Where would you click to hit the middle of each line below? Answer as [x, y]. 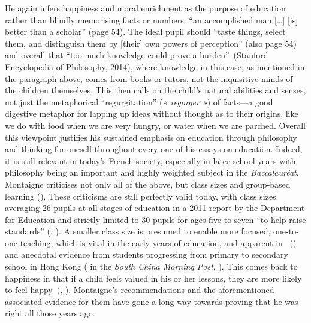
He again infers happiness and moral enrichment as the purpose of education [145, 8]
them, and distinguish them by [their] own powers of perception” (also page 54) [151, 43]
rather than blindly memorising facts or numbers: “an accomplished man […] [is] [152, 19]
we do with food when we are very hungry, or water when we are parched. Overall [155, 125]
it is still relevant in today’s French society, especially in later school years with [150, 160]
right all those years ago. [50, 313]
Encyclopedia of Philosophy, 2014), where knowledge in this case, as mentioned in [155, 66]
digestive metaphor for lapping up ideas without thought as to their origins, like [152, 114]
